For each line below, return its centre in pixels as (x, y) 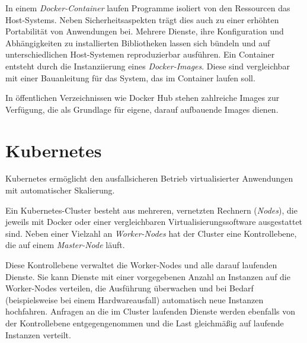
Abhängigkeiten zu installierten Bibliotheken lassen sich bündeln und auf (138, 42)
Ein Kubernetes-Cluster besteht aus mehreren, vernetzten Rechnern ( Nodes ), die (151, 210)
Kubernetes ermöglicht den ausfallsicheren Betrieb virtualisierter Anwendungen (149, 178)
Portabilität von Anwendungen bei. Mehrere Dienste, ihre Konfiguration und (145, 31)
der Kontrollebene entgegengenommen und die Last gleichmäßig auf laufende (145, 323)
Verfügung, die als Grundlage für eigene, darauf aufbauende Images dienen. (142, 109)
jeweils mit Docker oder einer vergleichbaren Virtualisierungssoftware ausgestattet (154, 222)
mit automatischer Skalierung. (60, 190)
